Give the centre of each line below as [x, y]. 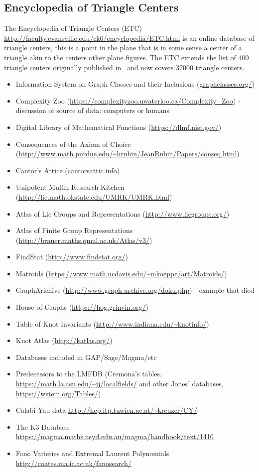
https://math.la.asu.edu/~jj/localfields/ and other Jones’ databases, [120, 384]
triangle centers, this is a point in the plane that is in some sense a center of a [123, 48]
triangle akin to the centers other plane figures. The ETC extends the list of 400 [127, 57]
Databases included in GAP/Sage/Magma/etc [86, 357]
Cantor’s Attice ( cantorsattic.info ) [68, 170]
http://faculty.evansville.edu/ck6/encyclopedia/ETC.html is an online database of [129, 38]
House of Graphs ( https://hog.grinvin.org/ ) [82, 307]
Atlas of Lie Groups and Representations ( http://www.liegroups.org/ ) [123, 213]
